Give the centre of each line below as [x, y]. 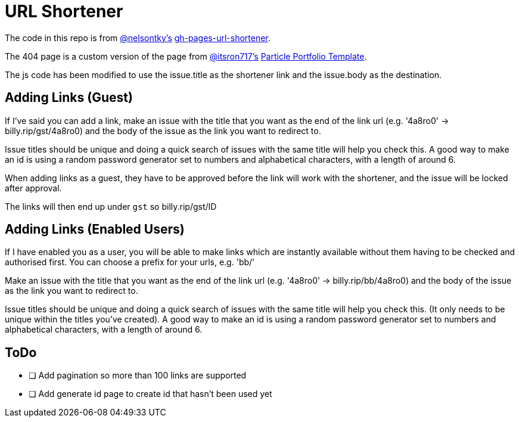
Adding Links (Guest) [69, 98]
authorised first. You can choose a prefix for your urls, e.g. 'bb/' [130, 262]
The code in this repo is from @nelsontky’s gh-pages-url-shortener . [138, 38]
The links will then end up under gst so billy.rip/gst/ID [111, 206]
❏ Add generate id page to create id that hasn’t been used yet [150, 394]
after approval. [33, 188]
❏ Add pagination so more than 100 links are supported [138, 376]
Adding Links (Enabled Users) [95, 229]
